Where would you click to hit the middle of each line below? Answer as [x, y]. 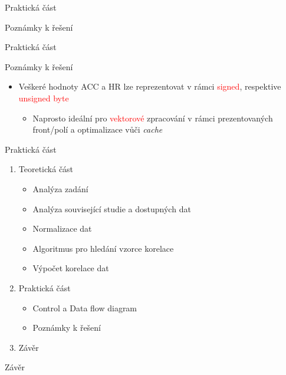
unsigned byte [44, 98]
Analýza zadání [60, 188]
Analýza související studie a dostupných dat [112, 208]
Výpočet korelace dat [71, 268]
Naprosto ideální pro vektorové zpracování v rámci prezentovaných [153, 118]
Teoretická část [46, 169]
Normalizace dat [62, 228]
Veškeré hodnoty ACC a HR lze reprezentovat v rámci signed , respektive [150, 86]
